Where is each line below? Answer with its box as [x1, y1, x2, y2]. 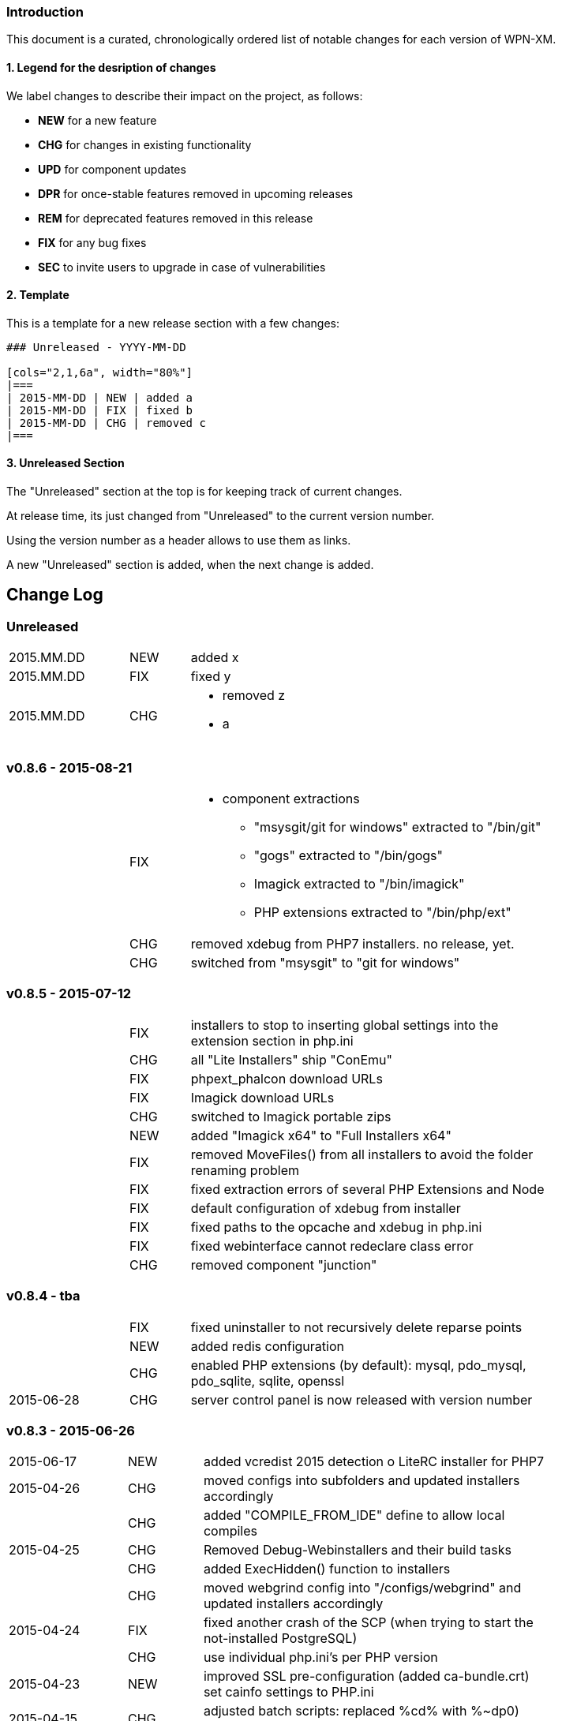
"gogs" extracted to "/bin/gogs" [253, 847, 443, 863]
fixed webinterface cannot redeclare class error [190, 1237, 474, 1254]
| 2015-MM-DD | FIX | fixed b [6, 403, 193, 417]
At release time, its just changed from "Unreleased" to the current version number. [6, 509, 435, 523]
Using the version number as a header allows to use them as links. [6, 533, 351, 548]
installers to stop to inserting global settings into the [190, 1016, 499, 1033]
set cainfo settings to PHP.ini [203, 1684, 374, 1700]
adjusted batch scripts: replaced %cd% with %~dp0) [203, 1703, 519, 1719]
